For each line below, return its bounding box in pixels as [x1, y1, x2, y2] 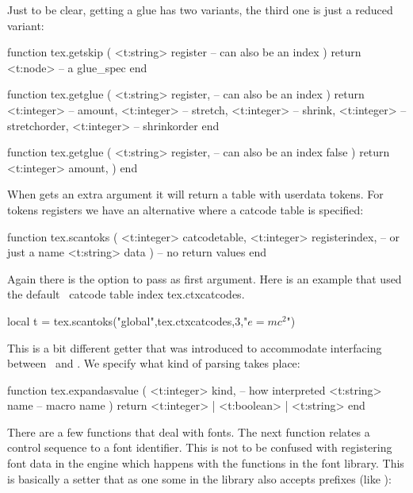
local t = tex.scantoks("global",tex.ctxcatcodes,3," [7, 312, 248, 329]
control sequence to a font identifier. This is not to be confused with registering [7, 439, 392, 456]
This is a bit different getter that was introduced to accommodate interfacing [7, 339, 382, 356]
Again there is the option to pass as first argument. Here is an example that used [7, 270, 402, 287]
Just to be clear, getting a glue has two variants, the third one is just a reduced [7, 2, 393, 17]
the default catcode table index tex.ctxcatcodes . [7, 286, 245, 302]
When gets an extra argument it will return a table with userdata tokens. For [7, 186, 384, 202]
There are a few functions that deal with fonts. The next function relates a [7, 423, 370, 440]
